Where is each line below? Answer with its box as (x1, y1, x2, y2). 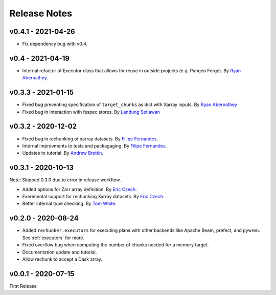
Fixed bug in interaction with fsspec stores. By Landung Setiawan (22, 109, 160, 115)
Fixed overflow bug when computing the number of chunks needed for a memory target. (22, 242, 209, 248)
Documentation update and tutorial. (22, 249, 97, 255)
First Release (9, 283, 37, 289)
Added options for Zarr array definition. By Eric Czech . (22, 186, 137, 192)
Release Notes (9, 8, 73, 19)
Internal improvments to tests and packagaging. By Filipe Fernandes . (22, 142, 167, 149)
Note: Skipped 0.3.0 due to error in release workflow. (9, 177, 121, 183)
